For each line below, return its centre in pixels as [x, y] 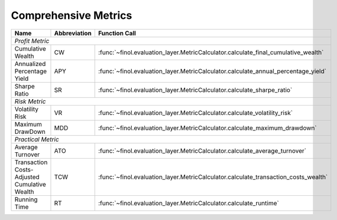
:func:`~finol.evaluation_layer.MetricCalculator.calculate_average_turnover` [202, 150]
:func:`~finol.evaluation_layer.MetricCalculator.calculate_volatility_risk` [195, 113]
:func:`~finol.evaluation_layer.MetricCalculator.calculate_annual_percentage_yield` [212, 71]
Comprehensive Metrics [72, 15]
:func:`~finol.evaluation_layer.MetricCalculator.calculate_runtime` [188, 203]
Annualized [30, 64]
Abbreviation [73, 33]
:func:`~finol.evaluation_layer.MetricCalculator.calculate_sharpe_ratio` [195, 90]
